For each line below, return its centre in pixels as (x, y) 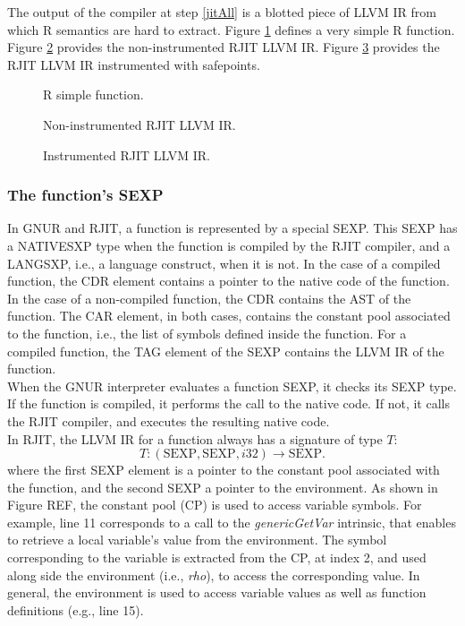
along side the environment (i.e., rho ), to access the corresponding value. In (214, 575)
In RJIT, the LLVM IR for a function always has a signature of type (195, 438)
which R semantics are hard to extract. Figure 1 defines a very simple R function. (231, 29)
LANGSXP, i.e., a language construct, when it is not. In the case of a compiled (224, 263)
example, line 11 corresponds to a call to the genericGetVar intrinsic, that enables (232, 522)
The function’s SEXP (85, 195)
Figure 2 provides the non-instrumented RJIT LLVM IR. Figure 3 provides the (224, 47)
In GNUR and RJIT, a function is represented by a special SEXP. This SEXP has (232, 228)
